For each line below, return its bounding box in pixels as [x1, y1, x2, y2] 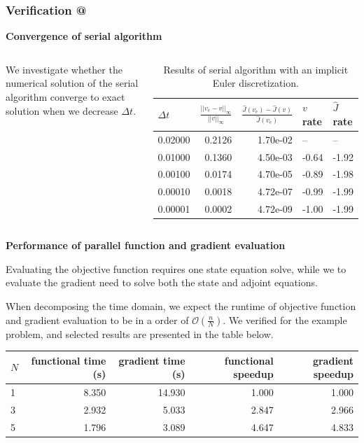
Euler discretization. [212, 76, 299, 90]
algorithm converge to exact [6, 90, 125, 104]
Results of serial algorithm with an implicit [163, 62, 349, 76]
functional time [31, 353, 106, 367]
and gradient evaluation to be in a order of [6, 312, 189, 327]
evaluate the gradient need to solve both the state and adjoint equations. [6, 275, 318, 290]
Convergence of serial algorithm [6, 29, 162, 43]
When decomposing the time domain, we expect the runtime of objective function [6, 298, 356, 313]
